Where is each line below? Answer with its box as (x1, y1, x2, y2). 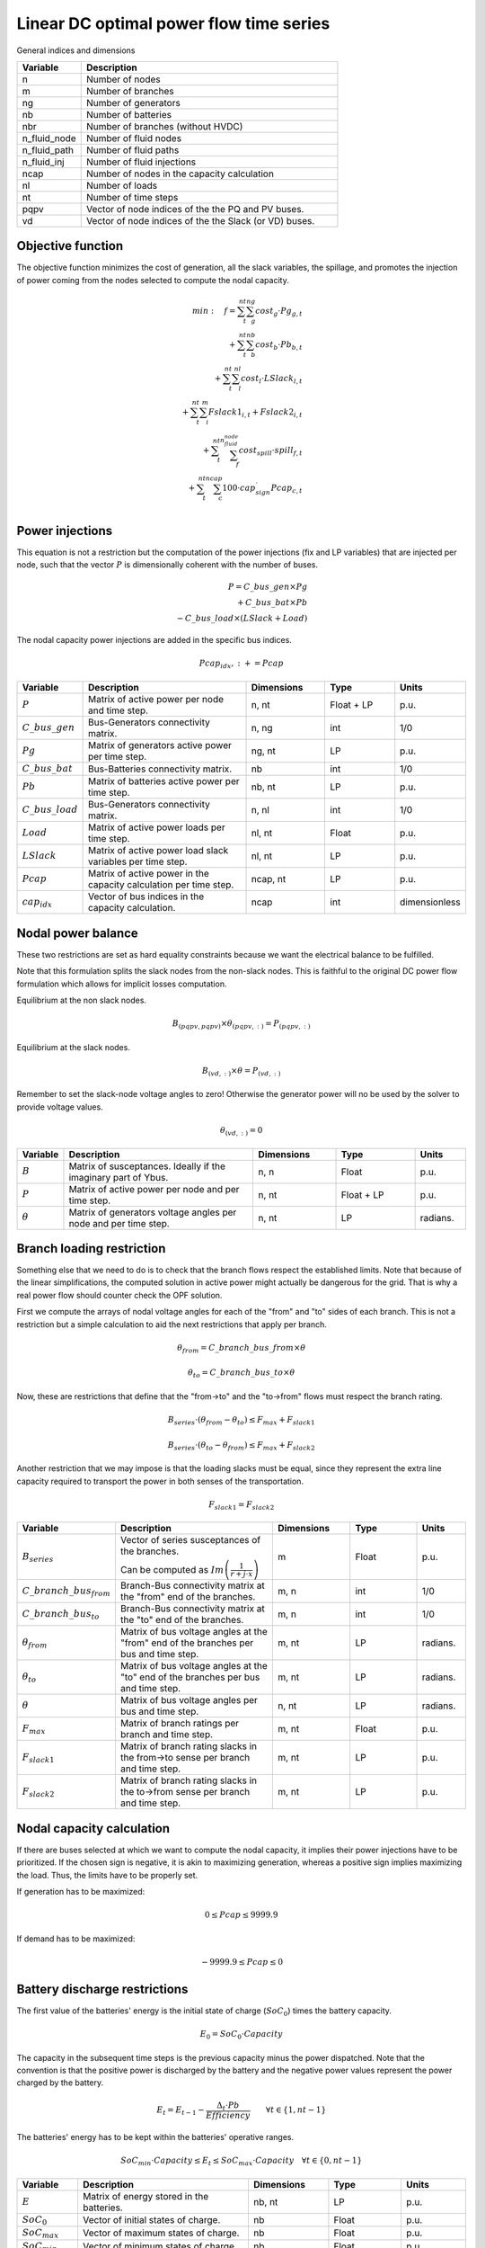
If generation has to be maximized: (16, 1886, 145, 1896)
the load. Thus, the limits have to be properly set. (16, 1869, 198, 1880)
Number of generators (85, 96, 181, 109)
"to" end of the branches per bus (119, 1671, 260, 1683)
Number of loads (85, 179, 157, 192)
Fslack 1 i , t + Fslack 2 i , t (207, 406, 303, 419)
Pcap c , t (270, 483, 303, 495)
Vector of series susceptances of (119, 1534, 261, 1547)
